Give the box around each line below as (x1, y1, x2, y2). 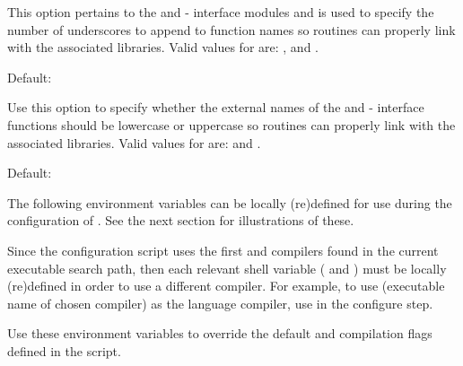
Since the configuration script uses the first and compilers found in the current (7, 240, 439, 259)
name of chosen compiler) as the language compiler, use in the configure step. (7, 293, 433, 312)
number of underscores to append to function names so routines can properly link (7, 20, 456, 39)
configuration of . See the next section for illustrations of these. (7, 211, 354, 230)
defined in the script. (7, 341, 121, 360)
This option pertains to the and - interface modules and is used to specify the (7, 3, 434, 21)
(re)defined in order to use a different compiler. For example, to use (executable (7, 276, 445, 295)
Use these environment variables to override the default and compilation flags (7, 324, 432, 343)
